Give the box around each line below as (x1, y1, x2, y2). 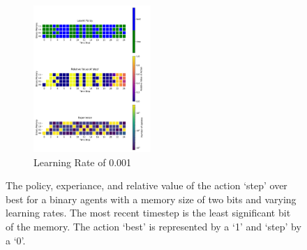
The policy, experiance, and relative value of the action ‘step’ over (6, 178, 287, 193)
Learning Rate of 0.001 (33, 154, 132, 169)
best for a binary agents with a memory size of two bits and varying (6, 191, 297, 206)
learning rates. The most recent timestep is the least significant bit (6, 205, 291, 220)
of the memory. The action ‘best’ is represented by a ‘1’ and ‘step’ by (6, 219, 301, 234)
